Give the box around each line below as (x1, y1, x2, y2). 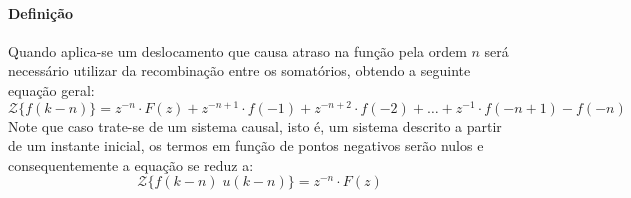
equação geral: (8, 79, 95, 100)
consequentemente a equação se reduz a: (8, 154, 254, 175)
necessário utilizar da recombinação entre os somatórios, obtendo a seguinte (8, 60, 471, 81)
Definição (8, 2, 74, 23)
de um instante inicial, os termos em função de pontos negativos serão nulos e (8, 135, 484, 156)
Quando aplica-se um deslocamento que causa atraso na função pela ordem (8, 40, 467, 61)
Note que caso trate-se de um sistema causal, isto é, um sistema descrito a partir (8, 115, 502, 136)
